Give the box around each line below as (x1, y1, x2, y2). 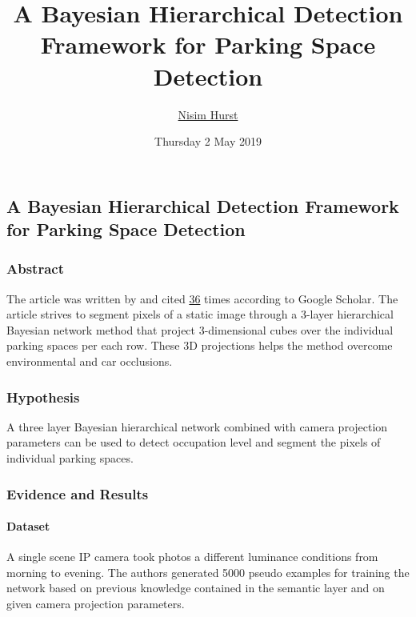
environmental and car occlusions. (6, 353, 173, 370)
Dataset (6, 518, 50, 535)
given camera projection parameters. (6, 595, 185, 612)
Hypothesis (6, 387, 80, 407)
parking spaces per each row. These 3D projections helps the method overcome (6, 337, 393, 354)
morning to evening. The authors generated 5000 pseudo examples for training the (6, 563, 410, 580)
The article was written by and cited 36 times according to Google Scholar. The (6, 290, 398, 306)
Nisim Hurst (178, 106, 238, 122)
